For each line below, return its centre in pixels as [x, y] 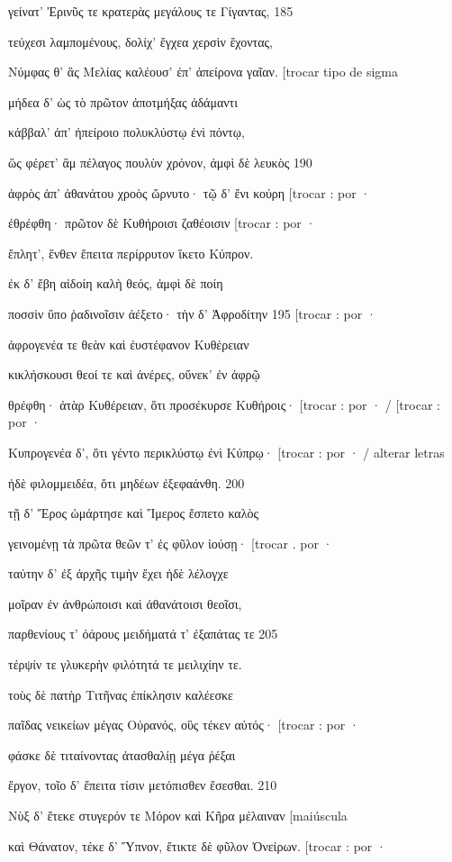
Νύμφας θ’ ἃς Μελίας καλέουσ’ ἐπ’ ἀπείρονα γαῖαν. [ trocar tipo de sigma [203, 72]
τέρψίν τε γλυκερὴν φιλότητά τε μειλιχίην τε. [125, 664]
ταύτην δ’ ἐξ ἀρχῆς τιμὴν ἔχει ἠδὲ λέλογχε [118, 573]
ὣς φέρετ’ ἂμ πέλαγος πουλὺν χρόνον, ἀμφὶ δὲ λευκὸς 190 [160, 162]
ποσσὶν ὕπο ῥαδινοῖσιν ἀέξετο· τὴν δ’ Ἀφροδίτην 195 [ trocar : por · [192, 313]
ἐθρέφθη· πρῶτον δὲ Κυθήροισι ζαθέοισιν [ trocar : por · [162, 223]
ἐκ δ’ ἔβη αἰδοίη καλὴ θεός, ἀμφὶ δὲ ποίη [116, 283]
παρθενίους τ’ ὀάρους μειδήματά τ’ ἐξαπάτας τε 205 [143, 634]
